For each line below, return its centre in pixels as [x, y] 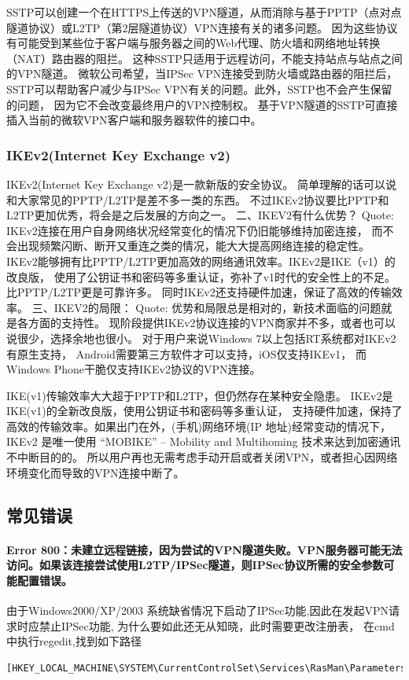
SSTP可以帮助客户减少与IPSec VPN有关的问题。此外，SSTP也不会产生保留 [199, 88]
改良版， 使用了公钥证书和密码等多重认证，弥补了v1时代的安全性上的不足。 [201, 276]
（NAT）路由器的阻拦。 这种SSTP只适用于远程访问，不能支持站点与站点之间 [204, 58]
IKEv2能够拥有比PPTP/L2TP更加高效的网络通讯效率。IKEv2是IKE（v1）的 [201, 261]
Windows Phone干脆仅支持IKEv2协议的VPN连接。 [134, 369]
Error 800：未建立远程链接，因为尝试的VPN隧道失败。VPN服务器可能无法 [204, 549]
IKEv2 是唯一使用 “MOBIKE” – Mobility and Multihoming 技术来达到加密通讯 [204, 441]
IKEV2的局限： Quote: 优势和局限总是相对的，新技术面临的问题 [217, 307]
